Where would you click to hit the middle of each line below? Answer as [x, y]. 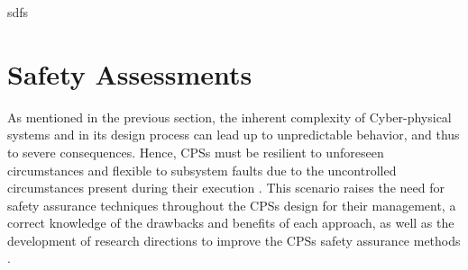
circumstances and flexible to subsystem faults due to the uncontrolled [202, 170]
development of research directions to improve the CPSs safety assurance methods [234, 240]
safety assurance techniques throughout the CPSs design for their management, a [232, 205]
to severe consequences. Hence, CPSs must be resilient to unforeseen [196, 152]
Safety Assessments [130, 73]
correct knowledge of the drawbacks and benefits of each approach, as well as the [231, 223]
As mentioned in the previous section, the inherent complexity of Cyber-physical [229, 117]
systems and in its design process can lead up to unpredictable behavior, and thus [234, 135]
